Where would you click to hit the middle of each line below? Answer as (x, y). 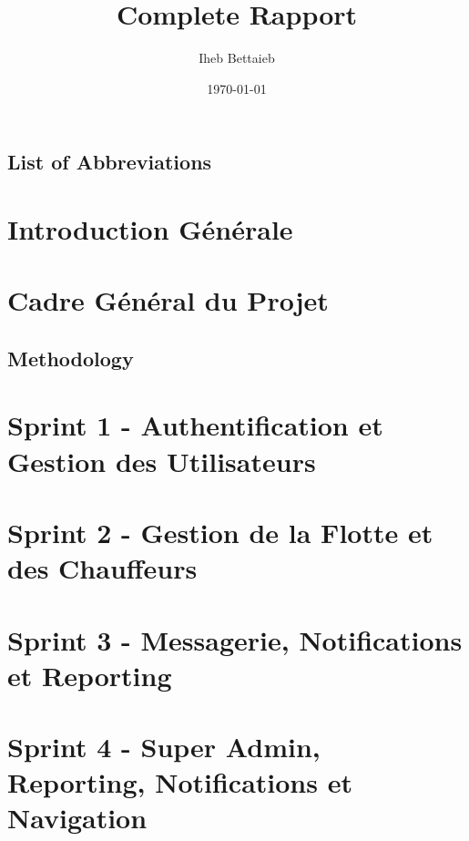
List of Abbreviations (110, 162)
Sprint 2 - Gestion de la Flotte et (220, 532)
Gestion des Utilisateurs (162, 461)
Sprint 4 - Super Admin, (164, 747)
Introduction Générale (150, 228)
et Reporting (90, 675)
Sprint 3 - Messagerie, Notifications (235, 639)
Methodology (71, 358)
